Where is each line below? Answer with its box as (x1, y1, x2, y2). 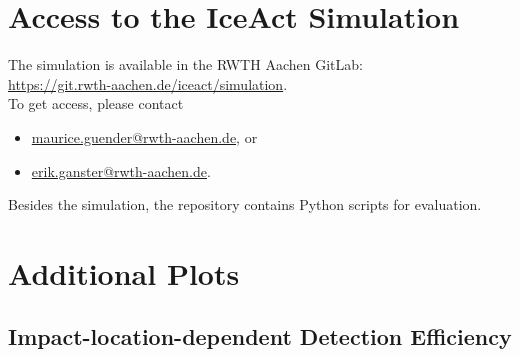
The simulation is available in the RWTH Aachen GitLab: (8, 54, 363, 75)
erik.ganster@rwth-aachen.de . (31, 160, 211, 181)
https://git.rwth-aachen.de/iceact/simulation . (8, 73, 288, 94)
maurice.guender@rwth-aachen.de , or (31, 126, 258, 147)
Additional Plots (8, 252, 240, 293)
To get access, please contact (8, 93, 184, 114)
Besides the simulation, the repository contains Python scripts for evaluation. (8, 194, 482, 215)
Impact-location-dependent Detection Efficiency (8, 321, 512, 352)
